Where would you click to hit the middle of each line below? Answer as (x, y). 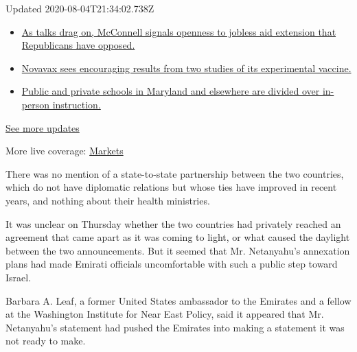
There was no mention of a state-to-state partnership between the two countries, (175, 173)
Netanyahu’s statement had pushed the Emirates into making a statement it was (175, 327)
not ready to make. (46, 341)
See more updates (43, 127)
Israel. (19, 277)
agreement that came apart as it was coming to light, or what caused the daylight (178, 237)
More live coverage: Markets (65, 151)
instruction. (77, 104)
